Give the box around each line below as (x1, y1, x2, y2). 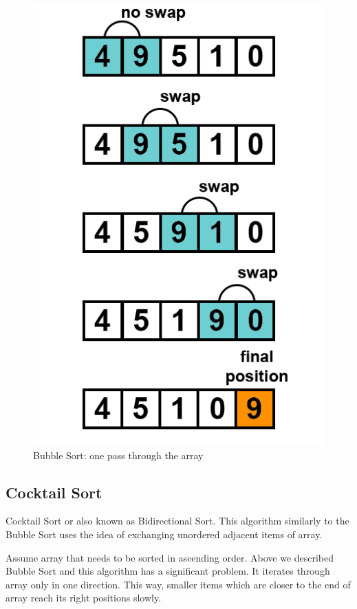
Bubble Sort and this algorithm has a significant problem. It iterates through (6, 564, 330, 578)
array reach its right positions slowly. (6, 590, 162, 605)
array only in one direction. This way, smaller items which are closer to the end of (6, 577, 351, 591)
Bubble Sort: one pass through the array (33, 447, 204, 462)
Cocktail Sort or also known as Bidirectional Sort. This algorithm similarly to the (6, 513, 349, 528)
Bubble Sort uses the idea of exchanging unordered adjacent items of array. (6, 527, 323, 541)
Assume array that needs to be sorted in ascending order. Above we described (6, 550, 334, 564)
